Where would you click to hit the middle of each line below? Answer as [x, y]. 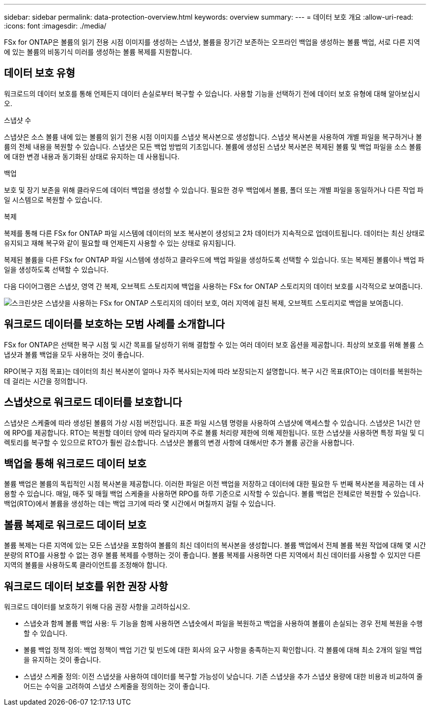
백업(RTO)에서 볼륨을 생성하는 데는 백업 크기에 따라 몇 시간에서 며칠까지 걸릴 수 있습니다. [140, 504]
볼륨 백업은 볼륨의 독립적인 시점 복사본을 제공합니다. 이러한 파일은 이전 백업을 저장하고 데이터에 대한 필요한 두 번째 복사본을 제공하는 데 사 [214, 484]
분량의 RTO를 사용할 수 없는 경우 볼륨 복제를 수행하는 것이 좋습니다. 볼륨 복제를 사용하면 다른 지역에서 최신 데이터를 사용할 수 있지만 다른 [213, 555]
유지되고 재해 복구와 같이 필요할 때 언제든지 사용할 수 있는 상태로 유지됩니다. [120, 243]
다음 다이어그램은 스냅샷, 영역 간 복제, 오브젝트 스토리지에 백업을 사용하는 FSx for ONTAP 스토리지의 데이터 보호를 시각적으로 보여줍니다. [213, 286]
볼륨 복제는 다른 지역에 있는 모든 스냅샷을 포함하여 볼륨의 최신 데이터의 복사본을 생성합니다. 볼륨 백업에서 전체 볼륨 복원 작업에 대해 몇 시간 [215, 545]
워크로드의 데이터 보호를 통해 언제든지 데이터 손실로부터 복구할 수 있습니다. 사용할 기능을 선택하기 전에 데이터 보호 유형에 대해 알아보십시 [212, 93]
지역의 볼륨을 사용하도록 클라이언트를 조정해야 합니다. [86, 565]
